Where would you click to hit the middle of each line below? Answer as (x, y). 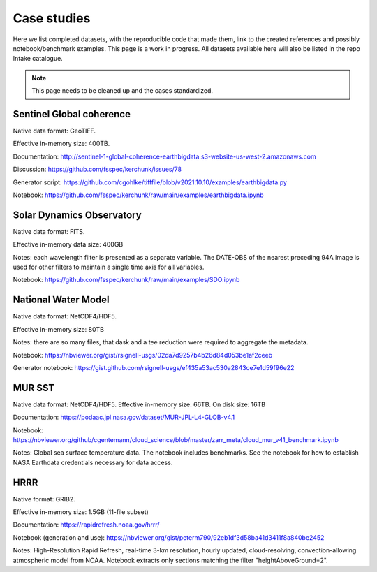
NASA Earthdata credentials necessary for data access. (93, 462)
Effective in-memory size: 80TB (59, 329)
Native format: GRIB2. (44, 499)
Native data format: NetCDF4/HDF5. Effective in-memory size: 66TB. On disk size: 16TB (139, 404)
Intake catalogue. (38, 59)
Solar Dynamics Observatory (77, 215)
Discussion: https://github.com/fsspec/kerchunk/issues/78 (97, 169)
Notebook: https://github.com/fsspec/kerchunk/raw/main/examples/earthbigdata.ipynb (139, 195)
